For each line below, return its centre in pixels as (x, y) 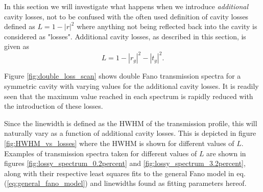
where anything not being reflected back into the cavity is (167, 26)
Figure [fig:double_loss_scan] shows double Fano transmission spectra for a (123, 76)
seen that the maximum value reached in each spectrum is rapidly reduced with (129, 96)
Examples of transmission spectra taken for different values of (101, 153)
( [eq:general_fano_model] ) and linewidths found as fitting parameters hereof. (125, 183)
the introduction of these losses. (54, 106)
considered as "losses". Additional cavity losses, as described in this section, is (125, 36)
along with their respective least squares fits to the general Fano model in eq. (125, 173)
